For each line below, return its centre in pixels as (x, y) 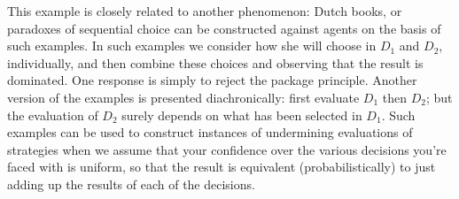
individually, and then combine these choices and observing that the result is (215, 62)
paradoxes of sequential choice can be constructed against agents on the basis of (224, 28)
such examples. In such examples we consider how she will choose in (192, 46)
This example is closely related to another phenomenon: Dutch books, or (205, 11)
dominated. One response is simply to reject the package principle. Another (212, 80)
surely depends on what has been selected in (242, 115)
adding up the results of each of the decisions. (131, 184)
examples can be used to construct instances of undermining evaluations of (210, 132)
